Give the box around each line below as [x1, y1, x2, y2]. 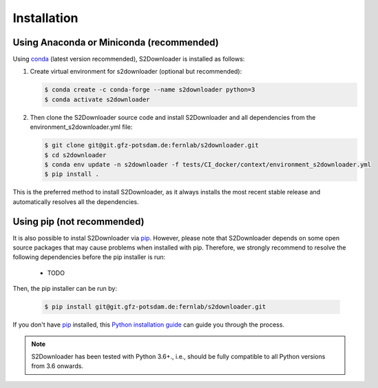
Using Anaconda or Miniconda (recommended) [12, 37, 220, 48]
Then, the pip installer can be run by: [12, 285, 117, 293]
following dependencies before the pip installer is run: [12, 253, 166, 261]
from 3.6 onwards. [31, 362, 84, 370]
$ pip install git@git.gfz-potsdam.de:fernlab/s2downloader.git [44, 303, 266, 311]
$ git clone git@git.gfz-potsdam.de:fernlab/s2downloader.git [44, 141, 259, 150]
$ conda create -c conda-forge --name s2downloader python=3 [44, 86, 255, 94]
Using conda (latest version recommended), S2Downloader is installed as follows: [12, 55, 245, 63]
